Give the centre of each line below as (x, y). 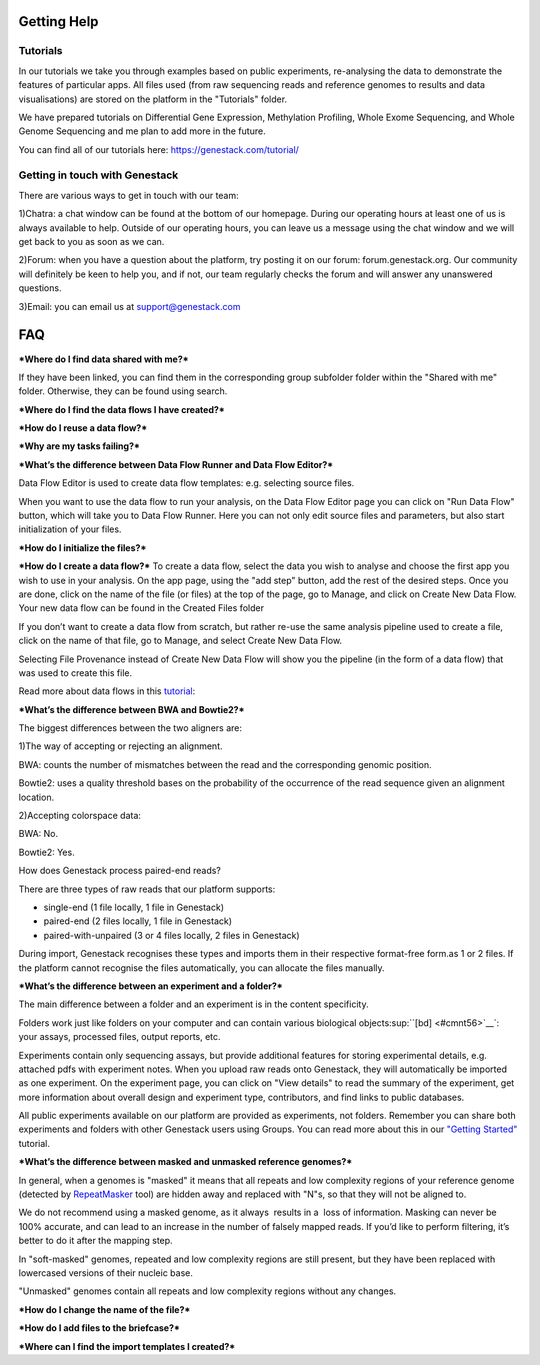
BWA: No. (38, 834)
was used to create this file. (75, 672)
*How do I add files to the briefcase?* (99, 1328)
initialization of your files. (70, 529)
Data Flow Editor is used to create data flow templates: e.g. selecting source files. (186, 483)
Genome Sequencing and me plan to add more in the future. (142, 131)
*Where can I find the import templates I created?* (127, 1346)
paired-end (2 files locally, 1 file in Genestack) (138, 921)
